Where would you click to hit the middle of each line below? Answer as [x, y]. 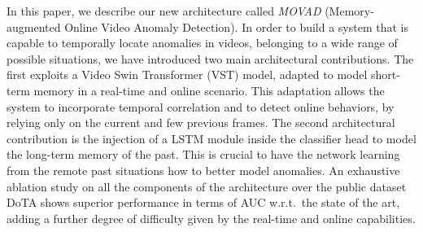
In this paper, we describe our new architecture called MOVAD [164, 11]
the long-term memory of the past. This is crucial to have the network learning [203, 154]
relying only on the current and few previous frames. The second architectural [201, 123]
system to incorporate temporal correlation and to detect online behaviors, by [201, 106]
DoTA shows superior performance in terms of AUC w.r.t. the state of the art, [203, 202]
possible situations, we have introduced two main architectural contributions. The [210, 58]
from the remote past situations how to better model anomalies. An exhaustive [203, 170]
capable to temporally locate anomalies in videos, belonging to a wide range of [202, 43]
